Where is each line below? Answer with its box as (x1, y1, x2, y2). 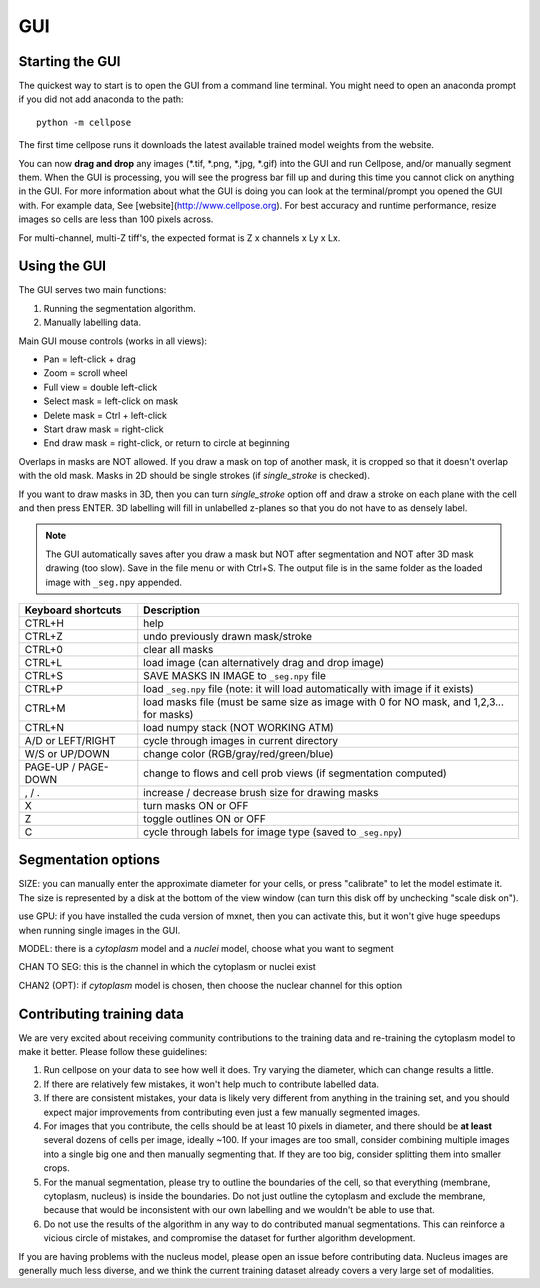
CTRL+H (24, 616, 65, 630)
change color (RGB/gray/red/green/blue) (143, 746, 334, 760)
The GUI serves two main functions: (18, 284, 167, 296)
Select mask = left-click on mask (43, 395, 179, 407)
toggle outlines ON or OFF (143, 811, 267, 825)
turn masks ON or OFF (143, 798, 249, 812)
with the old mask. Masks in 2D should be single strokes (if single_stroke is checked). (18, 470, 370, 482)
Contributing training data (18, 1005, 184, 1022)
